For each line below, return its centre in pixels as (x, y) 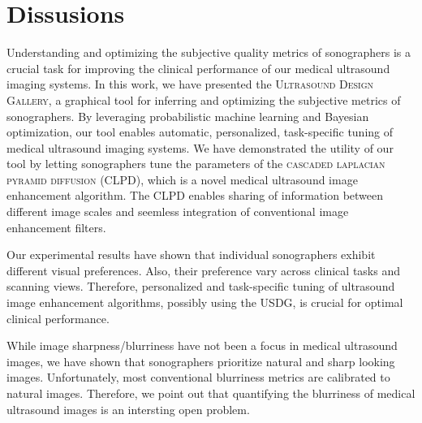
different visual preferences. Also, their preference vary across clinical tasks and (203, 270)
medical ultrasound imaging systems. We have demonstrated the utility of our (200, 147)
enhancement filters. (56, 227)
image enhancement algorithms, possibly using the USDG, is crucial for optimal (205, 302)
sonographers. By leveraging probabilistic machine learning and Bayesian (188, 116)
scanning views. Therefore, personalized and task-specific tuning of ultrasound (201, 286)
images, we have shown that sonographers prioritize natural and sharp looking (201, 361)
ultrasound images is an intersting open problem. (128, 409)
